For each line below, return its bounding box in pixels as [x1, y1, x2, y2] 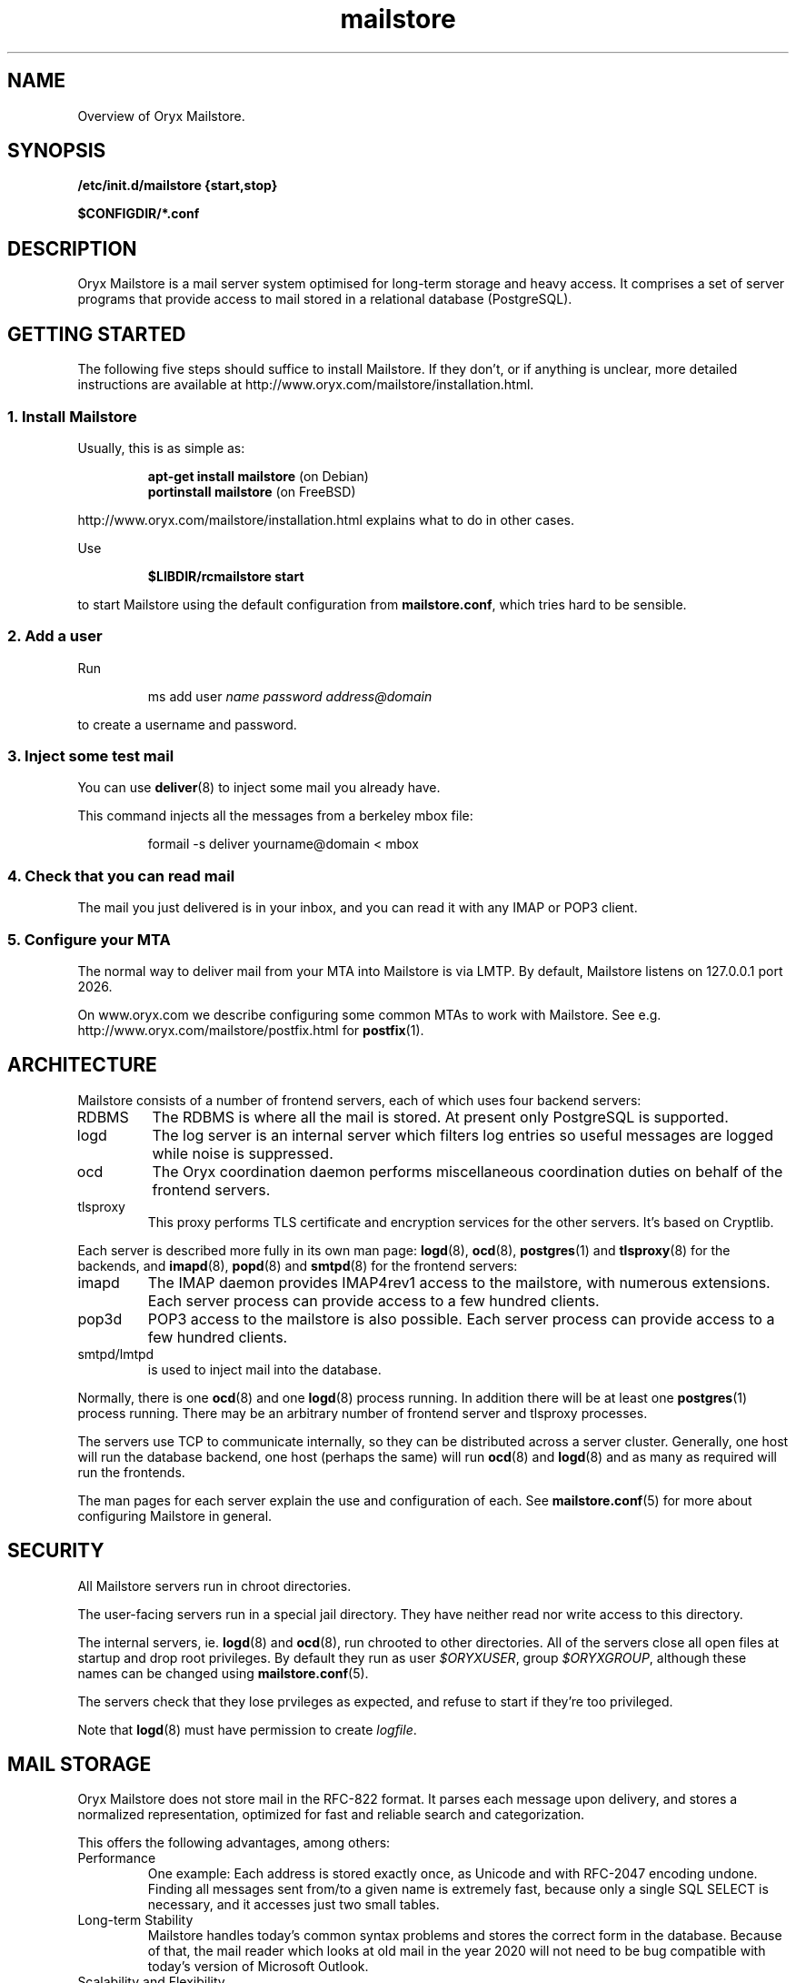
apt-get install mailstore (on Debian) [147, 468, 369, 484]
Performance [77, 1850, 156, 1867]
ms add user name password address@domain [147, 688, 433, 704]
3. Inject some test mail [7, 747, 174, 765]
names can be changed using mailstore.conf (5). [77, 1665, 369, 1681]
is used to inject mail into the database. [147, 1361, 382, 1377]
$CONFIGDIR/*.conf [77, 206, 200, 222]
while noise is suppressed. [152, 1143, 333, 1163]
